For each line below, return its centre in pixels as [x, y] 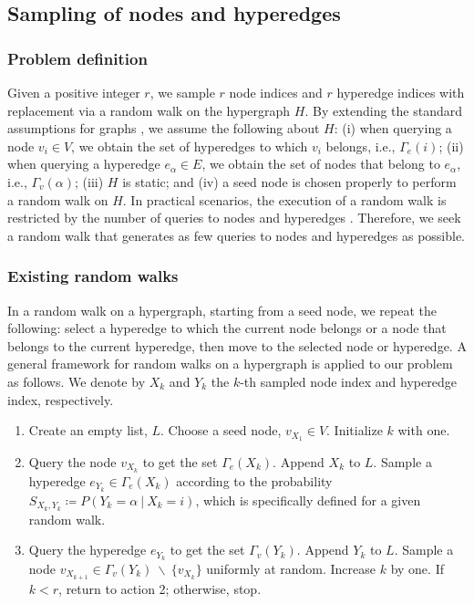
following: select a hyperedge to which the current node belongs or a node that [227, 328]
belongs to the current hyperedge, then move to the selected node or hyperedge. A [237, 345]
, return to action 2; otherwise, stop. [160, 588]
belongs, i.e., [361, 146]
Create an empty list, [88, 430]
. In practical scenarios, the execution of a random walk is [284, 199]
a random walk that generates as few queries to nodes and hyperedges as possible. [237, 235]
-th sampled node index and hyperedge [348, 381]
